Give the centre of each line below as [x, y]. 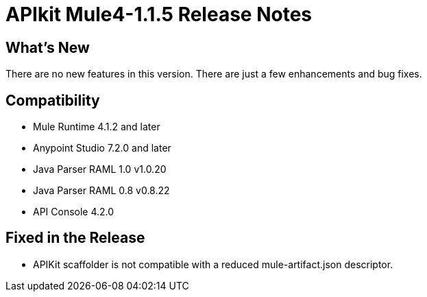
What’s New [48, 47]
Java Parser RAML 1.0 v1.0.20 [100, 169]
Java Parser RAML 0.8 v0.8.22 [101, 191]
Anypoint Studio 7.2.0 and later [102, 148]
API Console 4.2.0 [74, 212]
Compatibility [53, 100]
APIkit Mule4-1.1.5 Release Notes [159, 14]
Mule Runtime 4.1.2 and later [97, 127]
